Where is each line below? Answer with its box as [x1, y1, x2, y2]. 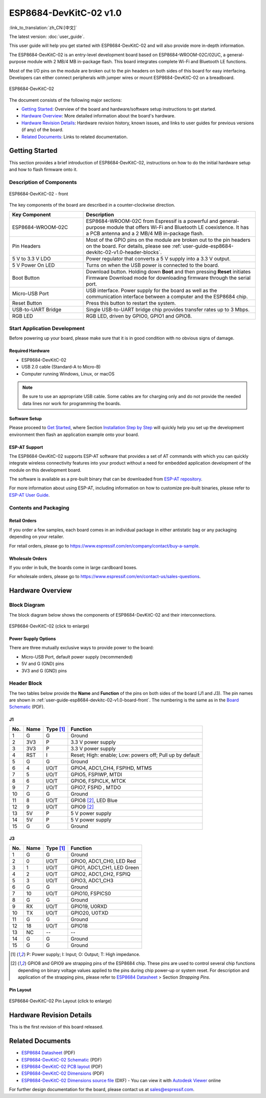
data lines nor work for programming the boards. [22, 400, 121, 406]
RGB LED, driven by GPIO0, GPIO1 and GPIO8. [86, 312, 192, 319]
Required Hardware [9, 348, 50, 354]
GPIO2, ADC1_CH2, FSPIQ [70, 871, 131, 878]
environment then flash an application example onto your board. [9, 432, 139, 438]
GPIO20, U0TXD [70, 909, 108, 916]
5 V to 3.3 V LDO [12, 255, 51, 262]
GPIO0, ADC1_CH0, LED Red [70, 857, 136, 864]
